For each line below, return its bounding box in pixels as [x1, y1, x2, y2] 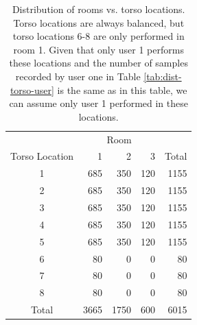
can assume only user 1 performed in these [9, 96, 188, 110]
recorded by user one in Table [15, 69, 141, 83]
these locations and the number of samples [9, 56, 188, 70]
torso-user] [10, 82, 54, 97]
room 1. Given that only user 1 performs [13, 42, 184, 56]
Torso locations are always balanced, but [13, 15, 185, 29]
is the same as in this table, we [57, 82, 187, 97]
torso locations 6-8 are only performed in [12, 29, 185, 43]
